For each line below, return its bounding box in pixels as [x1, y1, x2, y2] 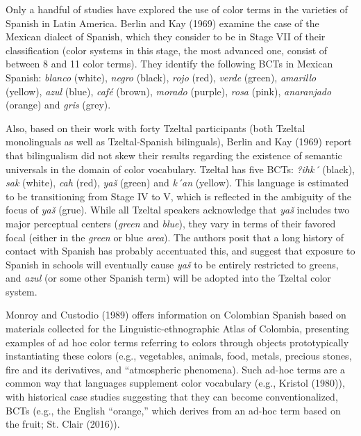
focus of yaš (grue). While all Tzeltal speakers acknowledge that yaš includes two [6, 202, 350, 217]
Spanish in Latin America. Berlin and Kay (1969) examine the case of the [6, 15, 319, 30]
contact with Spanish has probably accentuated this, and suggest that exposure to [6, 243, 355, 258]
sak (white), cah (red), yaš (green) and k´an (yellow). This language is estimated [6, 175, 349, 190]
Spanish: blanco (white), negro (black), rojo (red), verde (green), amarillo [6, 70, 317, 84]
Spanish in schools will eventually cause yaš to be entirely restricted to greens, [6, 257, 339, 271]
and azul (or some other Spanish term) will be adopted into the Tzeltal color [6, 271, 331, 285]
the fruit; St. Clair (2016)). [6, 417, 120, 431]
